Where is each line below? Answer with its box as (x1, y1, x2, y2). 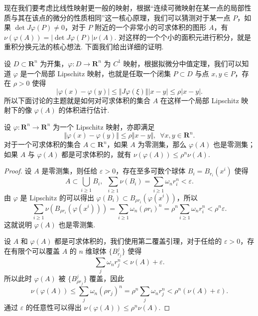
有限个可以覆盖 (10, 246, 60, 256)
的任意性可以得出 (25, 302, 82, 313)
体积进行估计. (65, 105, 110, 115)
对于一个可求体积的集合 (4, 139, 81, 150)
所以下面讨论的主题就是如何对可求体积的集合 (4, 95, 150, 105)
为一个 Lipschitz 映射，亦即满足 (52, 121, 155, 132)
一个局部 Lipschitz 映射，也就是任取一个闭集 (27, 68, 171, 78)
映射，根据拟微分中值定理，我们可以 (123, 58, 242, 68)
